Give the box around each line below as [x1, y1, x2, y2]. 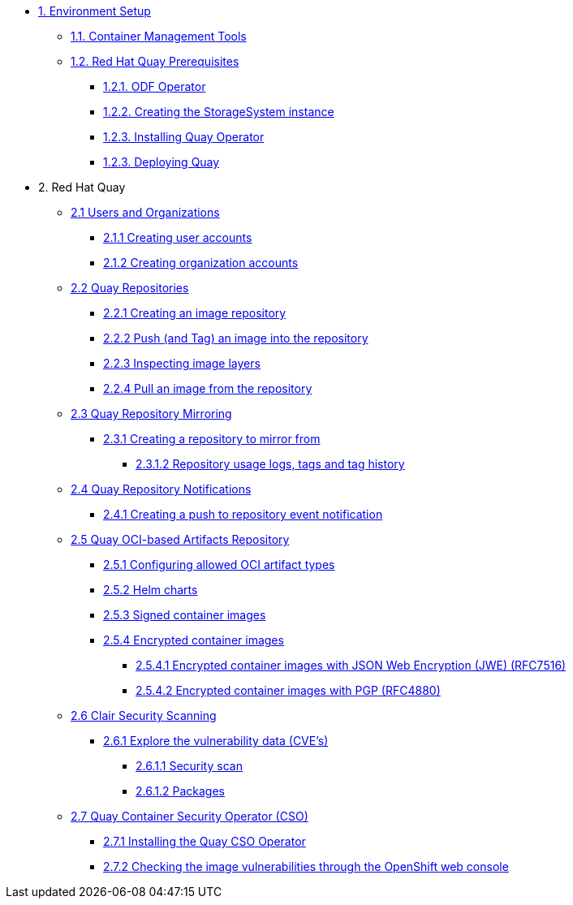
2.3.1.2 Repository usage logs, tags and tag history [136, 457, 405, 471]
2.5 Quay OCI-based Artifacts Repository [71, 532, 290, 546]
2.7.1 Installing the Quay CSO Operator [103, 834, 306, 848]
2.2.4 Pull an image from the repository [103, 381, 312, 395]
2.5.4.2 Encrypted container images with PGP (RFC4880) [136, 683, 441, 697]
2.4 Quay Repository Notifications [71, 482, 252, 496]
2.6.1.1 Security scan [136, 759, 243, 773]
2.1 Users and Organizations [71, 205, 220, 219]
